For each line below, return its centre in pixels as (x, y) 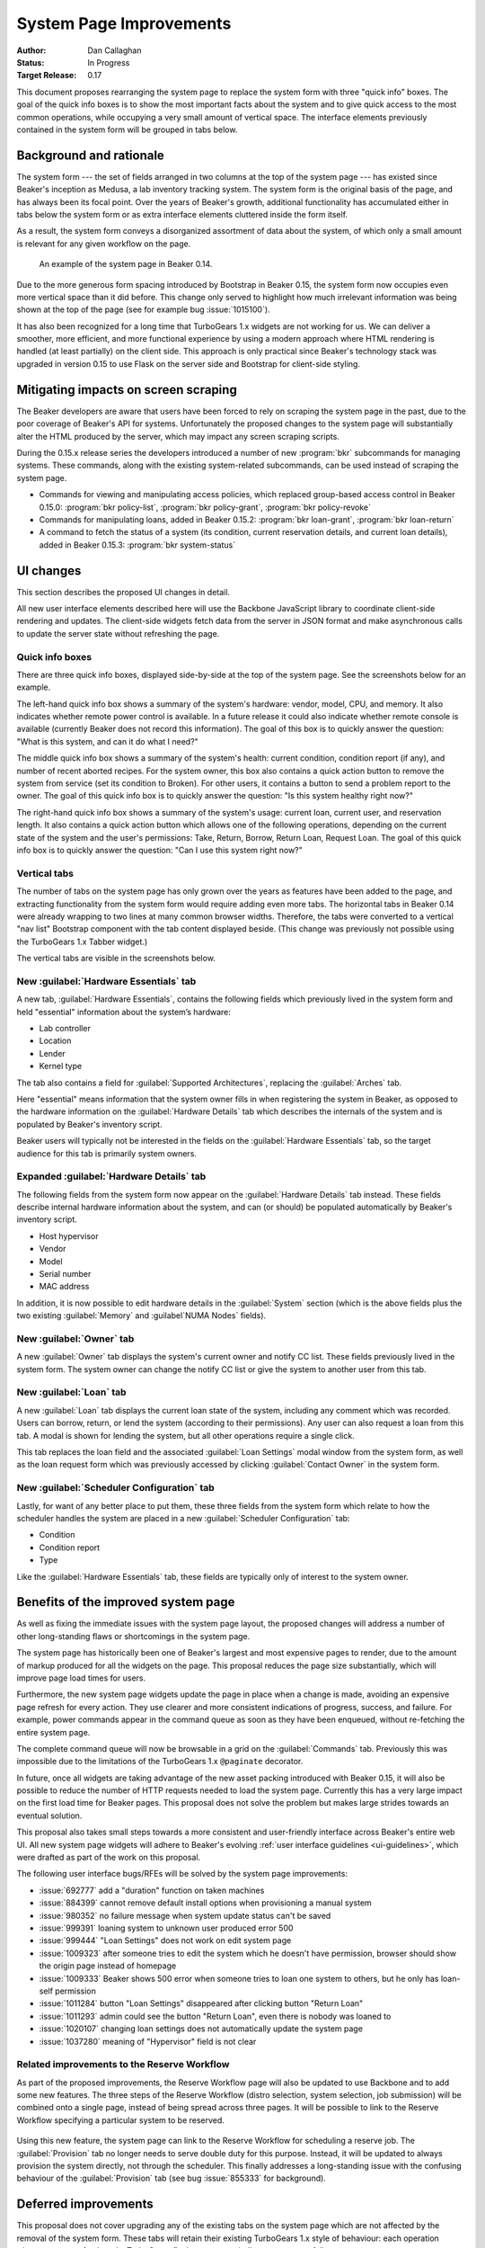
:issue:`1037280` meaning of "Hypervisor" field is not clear (148, 2041)
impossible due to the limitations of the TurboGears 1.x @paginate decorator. (160, 1762)
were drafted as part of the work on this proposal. (109, 1858)
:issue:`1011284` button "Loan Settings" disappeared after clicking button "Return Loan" (201, 2003)
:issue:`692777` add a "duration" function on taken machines (152, 1890)
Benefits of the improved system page (126, 1602)
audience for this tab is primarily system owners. (107, 1153)
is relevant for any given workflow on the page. (104, 244)
